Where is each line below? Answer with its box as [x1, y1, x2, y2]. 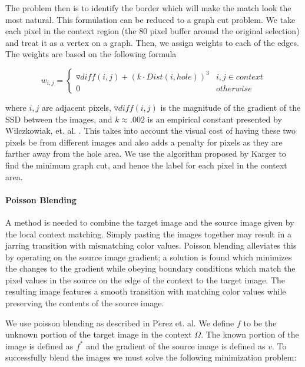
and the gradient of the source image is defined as [86, 339, 266, 352]
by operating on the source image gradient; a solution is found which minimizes [5, 250, 292, 263]
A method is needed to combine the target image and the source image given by [5, 216, 294, 228]
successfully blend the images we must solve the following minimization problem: [5, 351, 297, 363]
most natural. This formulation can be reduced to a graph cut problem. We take [5, 13, 296, 25]
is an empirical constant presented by [147, 113, 282, 125]
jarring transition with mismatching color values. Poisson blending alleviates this [5, 239, 297, 252]
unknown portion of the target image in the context [5, 328, 192, 340]
